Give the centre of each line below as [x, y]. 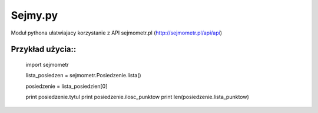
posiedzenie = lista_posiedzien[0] [67, 86]
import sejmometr [47, 64]
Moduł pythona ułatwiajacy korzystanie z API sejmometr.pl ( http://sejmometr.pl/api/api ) [117, 33]
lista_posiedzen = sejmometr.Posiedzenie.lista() [83, 76]
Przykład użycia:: [44, 49]
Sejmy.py [34, 15]
